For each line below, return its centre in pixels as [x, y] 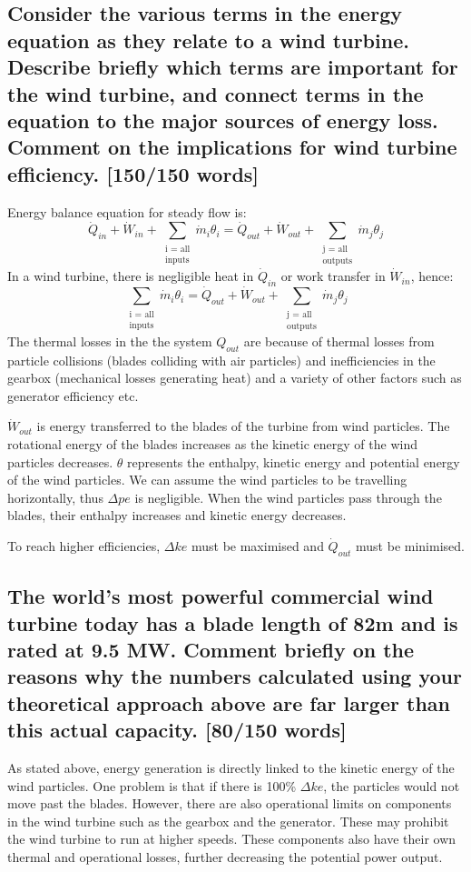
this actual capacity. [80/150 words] [177, 730]
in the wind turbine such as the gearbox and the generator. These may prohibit [228, 821]
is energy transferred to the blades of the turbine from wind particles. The [243, 426]
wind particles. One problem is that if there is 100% [152, 785]
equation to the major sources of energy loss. [223, 120]
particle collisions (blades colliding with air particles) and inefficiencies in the [221, 360]
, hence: [432, 276]
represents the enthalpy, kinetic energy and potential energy [294, 461]
